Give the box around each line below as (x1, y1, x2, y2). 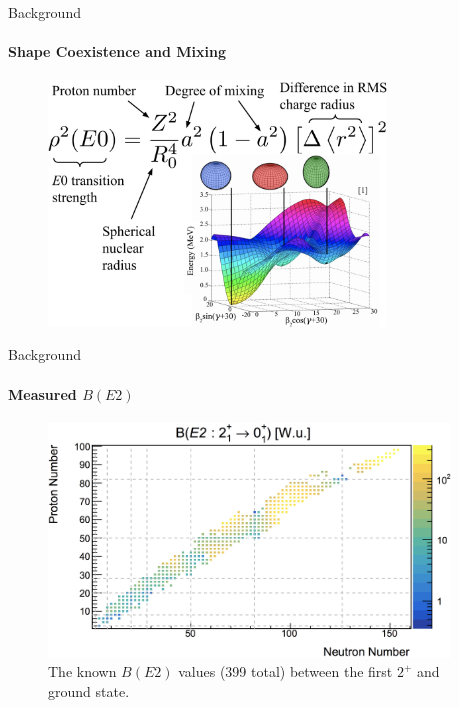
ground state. (48, 680, 130, 701)
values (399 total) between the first (178, 661, 393, 682)
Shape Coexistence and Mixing (8, 41, 226, 62)
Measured (8, 383, 77, 404)
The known (48, 661, 117, 682)
